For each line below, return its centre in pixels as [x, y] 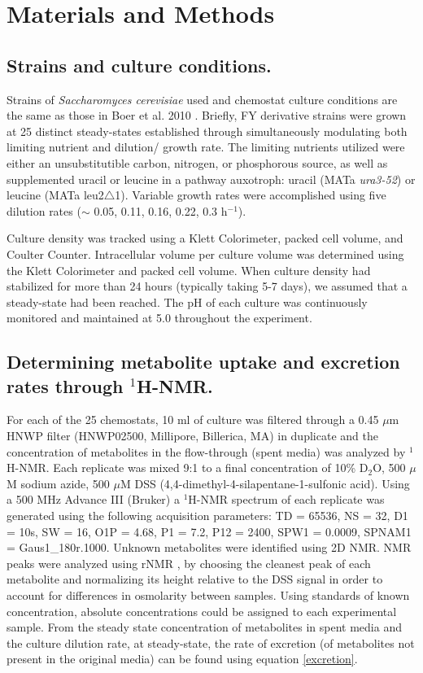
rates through [65, 385]
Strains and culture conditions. [139, 65]
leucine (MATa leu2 [55, 195]
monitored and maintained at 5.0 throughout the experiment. [159, 318]
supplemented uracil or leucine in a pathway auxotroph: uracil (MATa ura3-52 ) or [211, 179]
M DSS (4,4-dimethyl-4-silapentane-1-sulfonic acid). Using [265, 483]
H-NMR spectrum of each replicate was [286, 499]
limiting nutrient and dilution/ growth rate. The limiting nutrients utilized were [206, 147]
